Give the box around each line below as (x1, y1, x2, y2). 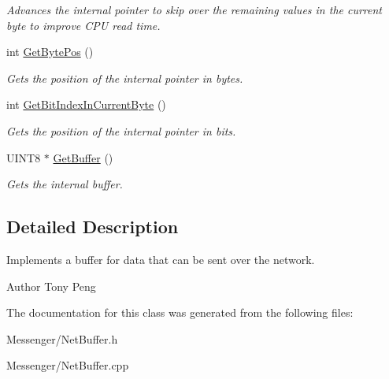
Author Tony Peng (6, 277, 96, 294)
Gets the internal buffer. (6, 176, 123, 192)
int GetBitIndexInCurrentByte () (6, 96, 166, 113)
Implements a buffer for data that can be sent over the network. (6, 251, 315, 267)
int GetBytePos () (6, 43, 94, 60)
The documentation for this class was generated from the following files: (6, 304, 354, 321)
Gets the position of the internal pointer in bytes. (6, 69, 243, 86)
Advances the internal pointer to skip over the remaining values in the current (6, 2, 383, 17)
